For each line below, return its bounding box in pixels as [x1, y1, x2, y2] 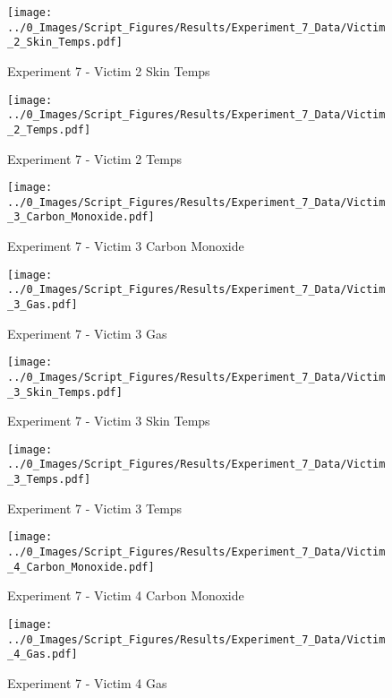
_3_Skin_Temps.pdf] [7, 385, 123, 399]
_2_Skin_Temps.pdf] [7, 36, 123, 49]
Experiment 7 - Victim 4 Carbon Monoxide [7, 586, 244, 605]
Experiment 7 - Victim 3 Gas [7, 323, 167, 342]
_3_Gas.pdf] [7, 298, 78, 311]
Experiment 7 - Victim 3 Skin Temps [7, 411, 210, 430]
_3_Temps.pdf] [7, 473, 91, 487]
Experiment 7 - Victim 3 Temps [7, 498, 183, 517]
